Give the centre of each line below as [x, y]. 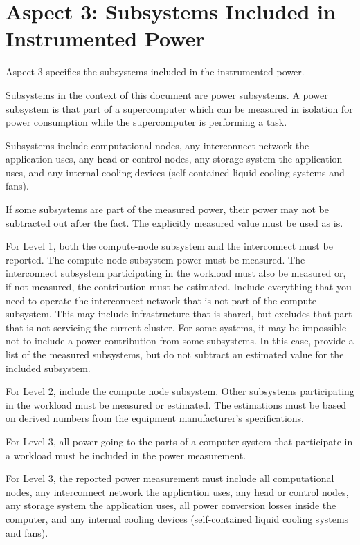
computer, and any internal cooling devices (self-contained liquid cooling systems [177, 518]
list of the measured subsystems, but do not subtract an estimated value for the [175, 354]
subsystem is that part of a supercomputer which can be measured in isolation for [179, 108]
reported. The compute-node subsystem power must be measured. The [155, 259]
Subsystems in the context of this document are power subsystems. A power [167, 94]
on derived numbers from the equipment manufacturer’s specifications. [155, 418]
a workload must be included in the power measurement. [126, 455]
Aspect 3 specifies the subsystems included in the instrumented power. [155, 72]
